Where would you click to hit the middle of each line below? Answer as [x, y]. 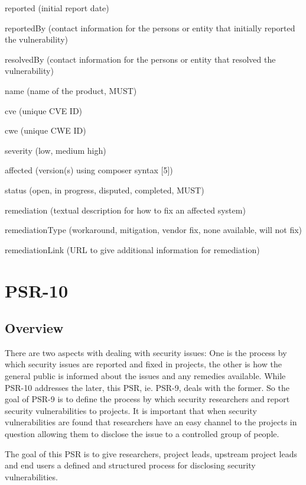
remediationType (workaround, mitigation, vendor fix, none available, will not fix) [154, 230]
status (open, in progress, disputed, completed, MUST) [105, 190]
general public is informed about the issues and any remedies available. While [145, 376]
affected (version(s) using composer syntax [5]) [89, 170]
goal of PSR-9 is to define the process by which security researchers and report [147, 399]
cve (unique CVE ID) [44, 110]
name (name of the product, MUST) [71, 90]
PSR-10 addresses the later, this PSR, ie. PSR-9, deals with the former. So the [147, 387]
